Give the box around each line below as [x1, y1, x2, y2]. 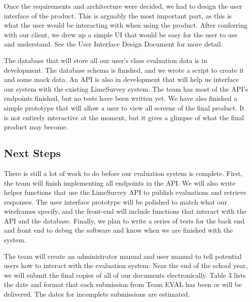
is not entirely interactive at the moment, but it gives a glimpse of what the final [4, 112, 244, 122]
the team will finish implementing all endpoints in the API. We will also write [4, 177, 236, 188]
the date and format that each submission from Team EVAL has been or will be [4, 279, 242, 289]
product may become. [4, 122, 68, 132]
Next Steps [4, 145, 61, 160]
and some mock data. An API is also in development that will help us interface [4, 74, 239, 84]
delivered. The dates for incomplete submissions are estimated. [4, 289, 190, 299]
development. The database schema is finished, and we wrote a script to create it [4, 64, 244, 75]
